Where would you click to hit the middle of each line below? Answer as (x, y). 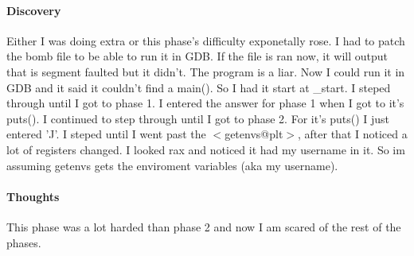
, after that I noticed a (353, 134)
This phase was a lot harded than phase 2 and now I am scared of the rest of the (204, 226)
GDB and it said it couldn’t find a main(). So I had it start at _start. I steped (199, 87)
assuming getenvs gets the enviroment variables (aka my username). (172, 165)
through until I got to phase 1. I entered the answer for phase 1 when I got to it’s (205, 103)
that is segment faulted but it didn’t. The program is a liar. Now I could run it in (206, 71)
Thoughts (33, 196)
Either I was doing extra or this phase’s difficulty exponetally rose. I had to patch (206, 40)
